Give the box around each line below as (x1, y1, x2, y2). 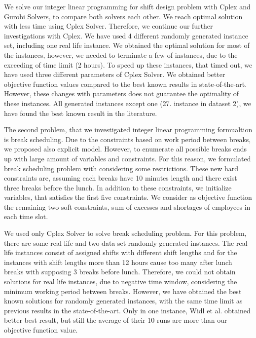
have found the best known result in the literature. (4, 108, 157, 118)
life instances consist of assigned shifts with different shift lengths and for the (4, 247, 237, 258)
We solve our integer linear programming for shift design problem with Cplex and (4, 1, 251, 11)
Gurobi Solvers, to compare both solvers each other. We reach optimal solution (4, 11, 243, 21)
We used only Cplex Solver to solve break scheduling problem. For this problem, (4, 228, 247, 238)
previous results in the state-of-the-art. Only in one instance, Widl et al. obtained (4, 305, 251, 315)
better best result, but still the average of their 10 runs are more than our (4, 315, 227, 325)
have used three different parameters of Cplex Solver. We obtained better (4, 69, 225, 79)
